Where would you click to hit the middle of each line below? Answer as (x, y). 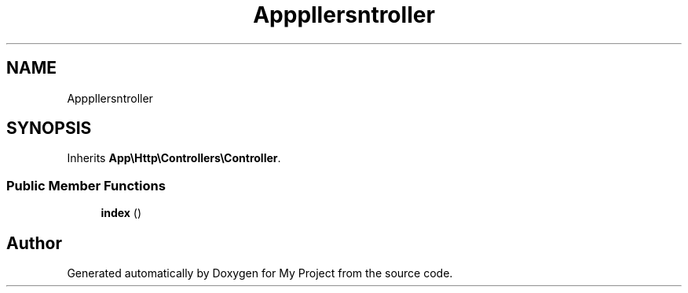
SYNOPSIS (49, 128)
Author (34, 243)
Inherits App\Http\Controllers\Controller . (174, 158)
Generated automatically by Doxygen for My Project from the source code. (260, 273)
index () (121, 213)
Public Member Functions (86, 185)
